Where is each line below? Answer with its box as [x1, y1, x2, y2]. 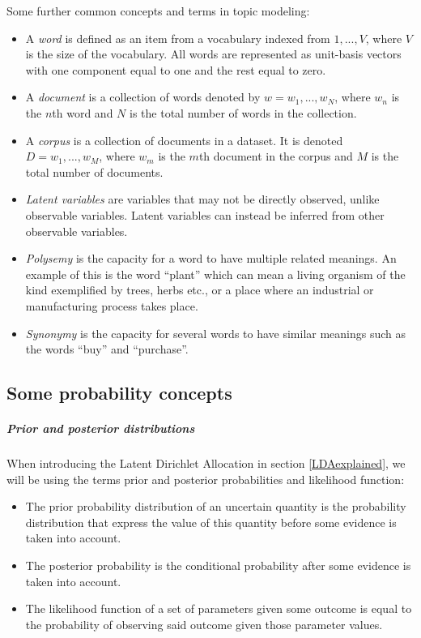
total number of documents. [25, 163, 164, 180]
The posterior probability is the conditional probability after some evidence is [25, 557, 411, 573]
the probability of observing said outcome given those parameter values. [25, 615, 383, 632]
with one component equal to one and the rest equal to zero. [25, 61, 326, 78]
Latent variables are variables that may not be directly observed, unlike [25, 191, 380, 208]
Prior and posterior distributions [6, 420, 195, 437]
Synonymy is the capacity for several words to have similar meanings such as [25, 324, 406, 341]
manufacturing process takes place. [25, 297, 198, 314]
